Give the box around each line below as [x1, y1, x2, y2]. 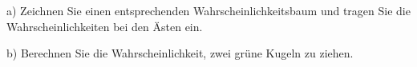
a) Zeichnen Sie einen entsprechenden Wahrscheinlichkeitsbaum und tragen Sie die [6, 2, 411, 18]
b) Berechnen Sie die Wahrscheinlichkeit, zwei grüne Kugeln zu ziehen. [6, 45, 354, 61]
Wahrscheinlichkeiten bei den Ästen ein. [6, 18, 203, 34]
